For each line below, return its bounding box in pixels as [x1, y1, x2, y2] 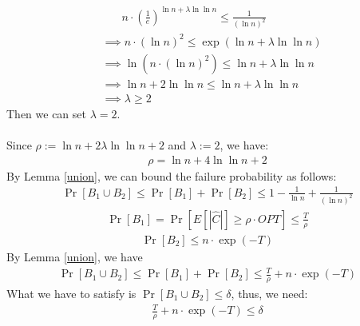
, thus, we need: [231, 284, 308, 301]
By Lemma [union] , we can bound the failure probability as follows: [6, 167, 337, 184]
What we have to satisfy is [6, 284, 136, 301]
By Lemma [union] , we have [6, 248, 143, 264]
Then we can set [6, 105, 86, 122]
